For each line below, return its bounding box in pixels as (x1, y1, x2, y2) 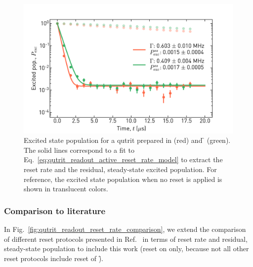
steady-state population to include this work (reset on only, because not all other (4, 243, 249, 254)
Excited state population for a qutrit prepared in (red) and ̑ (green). (24, 135, 231, 145)
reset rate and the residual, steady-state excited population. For (24, 164, 217, 175)
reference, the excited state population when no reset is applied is (24, 174, 222, 184)
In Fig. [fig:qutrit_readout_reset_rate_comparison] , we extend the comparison (4, 224, 246, 234)
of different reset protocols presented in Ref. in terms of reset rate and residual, (4, 233, 248, 244)
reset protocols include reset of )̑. (4, 253, 103, 263)
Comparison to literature (4, 204, 106, 217)
